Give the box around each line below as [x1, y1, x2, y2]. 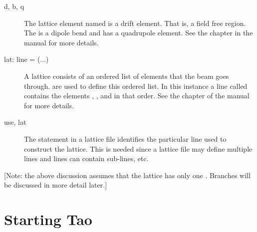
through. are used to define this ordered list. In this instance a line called [24, 80, 248, 91]
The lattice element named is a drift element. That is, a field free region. [24, 17, 246, 28]
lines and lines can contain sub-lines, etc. [24, 153, 149, 164]
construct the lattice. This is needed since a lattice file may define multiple [24, 143, 253, 154]
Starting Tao [4, 209, 92, 230]
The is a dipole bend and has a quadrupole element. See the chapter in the [24, 27, 253, 38]
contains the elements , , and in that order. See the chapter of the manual [24, 90, 250, 101]
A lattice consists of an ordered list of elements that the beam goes [24, 70, 229, 81]
